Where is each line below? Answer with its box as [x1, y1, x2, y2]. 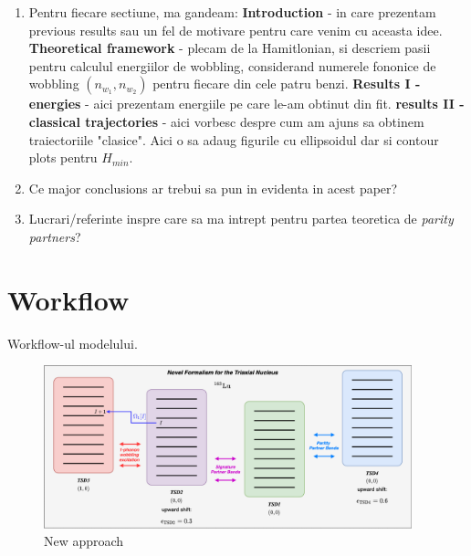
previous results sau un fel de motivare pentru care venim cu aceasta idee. [28, 20, 443, 39]
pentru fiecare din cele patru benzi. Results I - [152, 74, 421, 93]
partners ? [28, 226, 81, 246]
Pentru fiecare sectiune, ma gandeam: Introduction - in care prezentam [28, 3, 436, 21]
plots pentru [28, 148, 98, 167]
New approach [44, 531, 124, 551]
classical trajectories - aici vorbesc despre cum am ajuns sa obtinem [28, 111, 424, 131]
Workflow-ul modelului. [7, 333, 138, 352]
